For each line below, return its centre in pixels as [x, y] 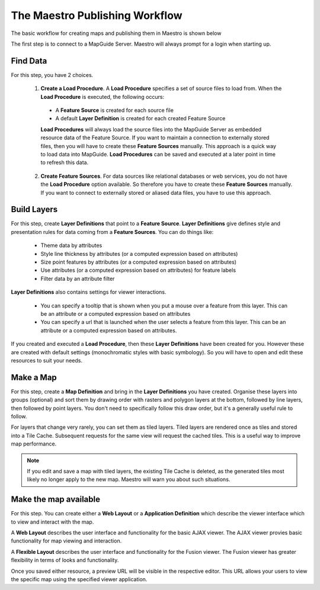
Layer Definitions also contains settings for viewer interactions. [89, 292]
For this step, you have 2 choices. [52, 75]
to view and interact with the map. [52, 522]
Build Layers [34, 209]
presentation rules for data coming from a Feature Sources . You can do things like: [112, 232]
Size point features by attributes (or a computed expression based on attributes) [139, 262]
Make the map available [56, 500]
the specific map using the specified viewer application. [79, 579]
